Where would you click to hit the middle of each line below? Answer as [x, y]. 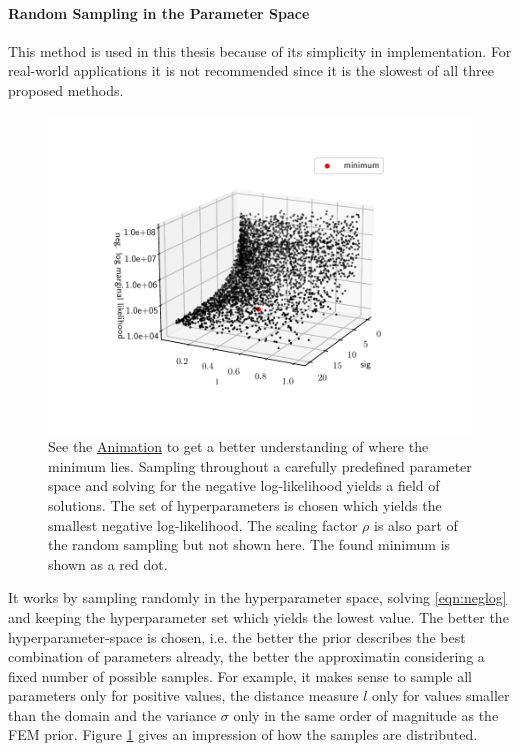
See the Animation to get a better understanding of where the [238, 446]
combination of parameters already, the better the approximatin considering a [246, 656]
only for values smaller [441, 695]
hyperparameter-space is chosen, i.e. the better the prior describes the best [237, 636]
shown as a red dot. [108, 563]
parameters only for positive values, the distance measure [183, 695]
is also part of [416, 524]
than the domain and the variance [112, 714]
